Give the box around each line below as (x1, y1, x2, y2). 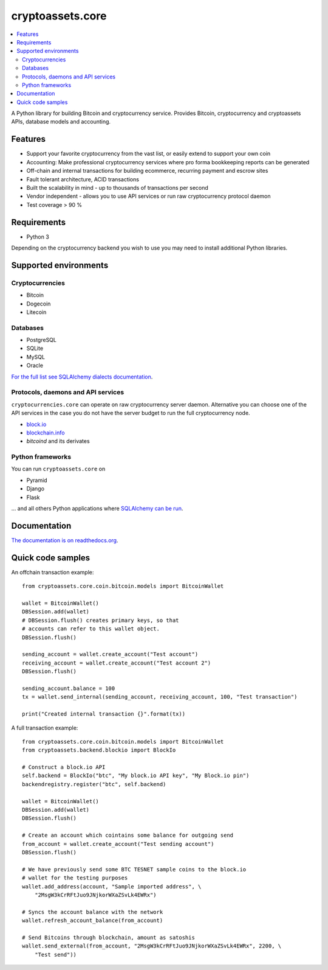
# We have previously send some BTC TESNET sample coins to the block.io (22, 866, 247, 873)
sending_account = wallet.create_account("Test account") (22, 651, 199, 658)
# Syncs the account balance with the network (22, 909, 163, 915)
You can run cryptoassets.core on (11, 466, 106, 473)
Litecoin (26, 308, 47, 316)
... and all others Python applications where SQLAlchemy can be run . (11, 505, 183, 512)
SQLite (26, 344, 44, 352)
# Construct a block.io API (22, 764, 106, 771)
